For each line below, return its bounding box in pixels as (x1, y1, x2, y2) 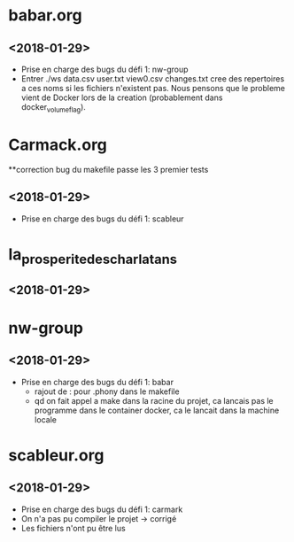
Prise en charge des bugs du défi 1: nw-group (20, 64, 189, 74)
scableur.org (8, 445, 104, 465)
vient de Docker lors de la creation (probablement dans (20, 92, 223, 103)
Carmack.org (8, 135, 108, 155)
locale (34, 414, 57, 425)
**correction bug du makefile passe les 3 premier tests (8, 164, 209, 174)
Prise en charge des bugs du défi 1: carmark (20, 504, 183, 515)
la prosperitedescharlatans (8, 244, 178, 267)
